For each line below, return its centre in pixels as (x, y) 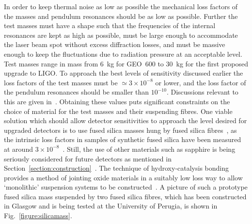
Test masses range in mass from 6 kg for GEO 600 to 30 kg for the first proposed (126, 63)
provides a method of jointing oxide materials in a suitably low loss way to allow (123, 177)
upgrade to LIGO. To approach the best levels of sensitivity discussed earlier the (124, 73)
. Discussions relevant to (202, 92)
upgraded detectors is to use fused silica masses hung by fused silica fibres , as (120, 130)
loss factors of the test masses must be (61, 82)
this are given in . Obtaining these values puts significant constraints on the (117, 101)
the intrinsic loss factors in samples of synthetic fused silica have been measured (123, 139)
